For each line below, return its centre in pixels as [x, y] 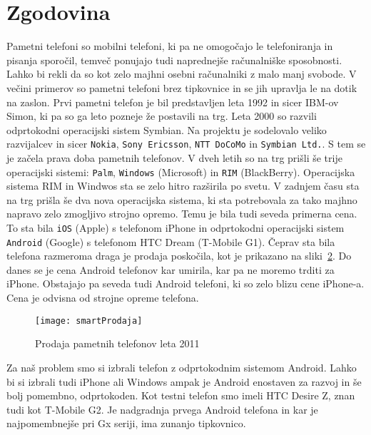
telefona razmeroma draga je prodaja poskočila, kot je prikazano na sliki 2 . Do [179, 256]
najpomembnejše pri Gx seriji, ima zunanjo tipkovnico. [126, 423]
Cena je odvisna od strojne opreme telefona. [103, 298]
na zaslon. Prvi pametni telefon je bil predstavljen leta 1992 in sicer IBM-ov [173, 102]
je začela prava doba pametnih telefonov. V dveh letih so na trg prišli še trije [174, 157]
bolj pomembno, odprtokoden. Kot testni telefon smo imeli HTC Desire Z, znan [181, 395]
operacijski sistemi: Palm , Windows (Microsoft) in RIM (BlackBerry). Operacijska [181, 172]
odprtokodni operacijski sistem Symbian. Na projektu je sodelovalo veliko [167, 129]
